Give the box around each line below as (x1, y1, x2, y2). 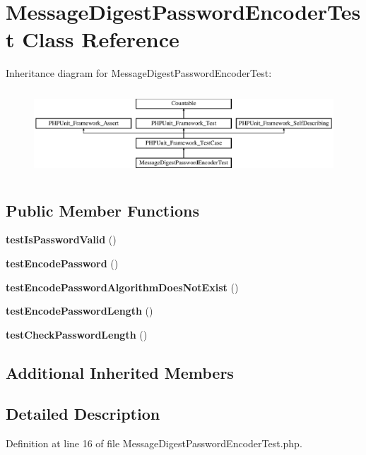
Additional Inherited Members (6, 361, 234, 383)
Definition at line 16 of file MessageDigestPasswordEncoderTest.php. (6, 436, 302, 451)
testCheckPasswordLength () (6, 327, 148, 341)
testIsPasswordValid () (6, 232, 117, 247)
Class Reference (22, 25, 179, 54)
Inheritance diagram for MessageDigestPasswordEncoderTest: (6, 66, 272, 80)
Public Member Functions (6, 199, 199, 221)
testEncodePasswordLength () (6, 303, 153, 318)
